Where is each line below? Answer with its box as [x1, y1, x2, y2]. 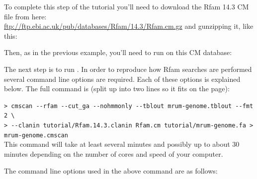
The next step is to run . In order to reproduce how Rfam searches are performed [4, 63, 252, 74]
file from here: [4, 11, 47, 21]
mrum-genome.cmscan [4, 131, 68, 139]
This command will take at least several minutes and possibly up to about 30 [4, 139, 240, 149]
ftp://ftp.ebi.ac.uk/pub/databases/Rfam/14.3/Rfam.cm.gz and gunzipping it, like [4, 21, 254, 31]
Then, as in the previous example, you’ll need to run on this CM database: [4, 47, 232, 58]
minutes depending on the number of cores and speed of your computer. [4, 148, 223, 159]
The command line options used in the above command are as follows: [4, 165, 218, 176]
